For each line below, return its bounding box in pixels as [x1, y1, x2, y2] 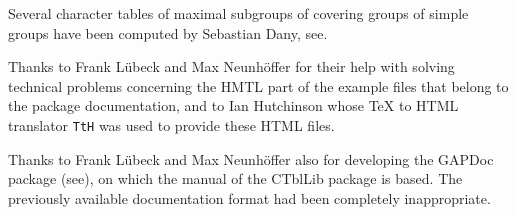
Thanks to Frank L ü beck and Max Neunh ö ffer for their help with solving [8, 56, 455, 77]
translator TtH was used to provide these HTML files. [8, 114, 335, 135]
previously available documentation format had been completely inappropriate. [8, 187, 491, 208]
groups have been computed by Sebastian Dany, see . [8, 22, 328, 43]
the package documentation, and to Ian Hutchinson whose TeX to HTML [8, 95, 459, 116]
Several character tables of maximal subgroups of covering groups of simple [8, 3, 469, 23]
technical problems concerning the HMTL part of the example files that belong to [8, 75, 509, 96]
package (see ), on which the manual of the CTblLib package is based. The [8, 168, 463, 189]
